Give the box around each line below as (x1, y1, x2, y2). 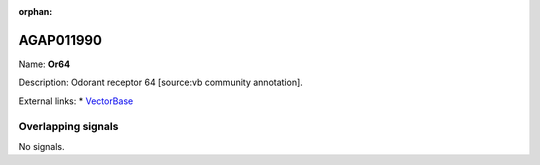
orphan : (18, 6, 53, 17)
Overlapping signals (18, 120, 119, 134)
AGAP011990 (18, 31, 102, 49)
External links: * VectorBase (18, 95, 134, 107)
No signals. (18, 140, 65, 152)
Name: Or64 (18, 58, 70, 70)
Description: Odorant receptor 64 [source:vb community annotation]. (18, 76, 304, 89)
